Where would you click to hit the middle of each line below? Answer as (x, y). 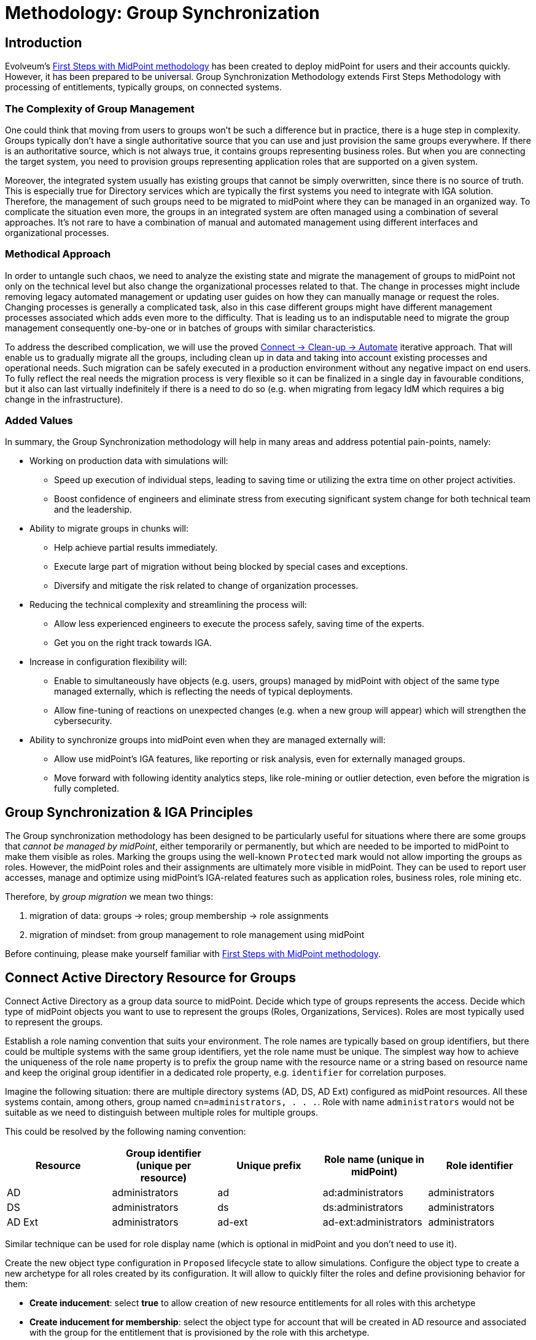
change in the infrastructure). (64, 399)
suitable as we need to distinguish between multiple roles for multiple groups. (162, 1113)
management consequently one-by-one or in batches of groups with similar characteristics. (190, 328)
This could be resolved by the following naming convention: (126, 1132)
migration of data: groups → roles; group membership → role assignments (179, 916)
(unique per (164, 1166)
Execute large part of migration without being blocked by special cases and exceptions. (231, 567)
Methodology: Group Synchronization (162, 13)
